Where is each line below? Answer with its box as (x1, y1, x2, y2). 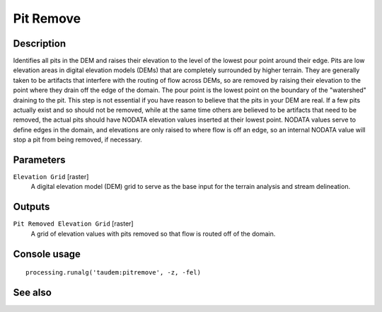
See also (13, 287, 52, 299)
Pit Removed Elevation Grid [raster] (13, 219, 134, 228)
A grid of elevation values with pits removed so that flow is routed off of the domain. (30, 229, 276, 238)
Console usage (13, 248, 81, 260)
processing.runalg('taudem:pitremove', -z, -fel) (25, 269, 202, 277)
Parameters (13, 154, 66, 166)
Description (13, 37, 66, 50)
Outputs (13, 201, 50, 213)
